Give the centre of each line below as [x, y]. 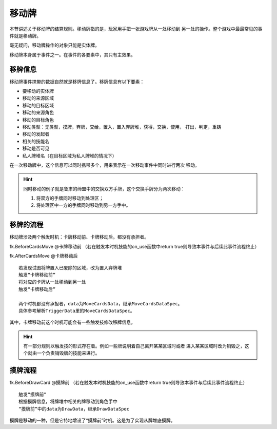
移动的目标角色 [38, 120]
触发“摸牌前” [33, 394]
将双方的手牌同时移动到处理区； [70, 198]
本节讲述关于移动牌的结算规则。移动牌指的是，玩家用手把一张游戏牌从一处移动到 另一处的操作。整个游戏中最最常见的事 [136, 29]
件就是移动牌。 [25, 35]
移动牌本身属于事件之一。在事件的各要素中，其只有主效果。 [72, 54]
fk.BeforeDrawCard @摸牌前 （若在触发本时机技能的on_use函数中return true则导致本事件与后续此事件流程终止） [128, 383]
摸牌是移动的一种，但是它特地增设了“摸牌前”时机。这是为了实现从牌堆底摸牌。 [92, 420]
